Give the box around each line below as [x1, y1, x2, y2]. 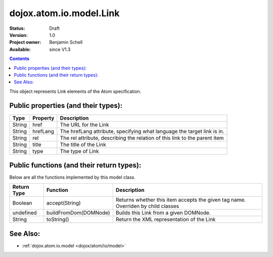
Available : [9, 46, 31, 53]
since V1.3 [49, 46, 71, 53]
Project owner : [9, 39, 41, 45]
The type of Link [60, 147, 100, 155]
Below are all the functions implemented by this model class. [9, 174, 136, 180]
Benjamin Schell [49, 39, 83, 45]
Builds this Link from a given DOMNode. [115, 210, 211, 217]
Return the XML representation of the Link [115, 216, 216, 223]
